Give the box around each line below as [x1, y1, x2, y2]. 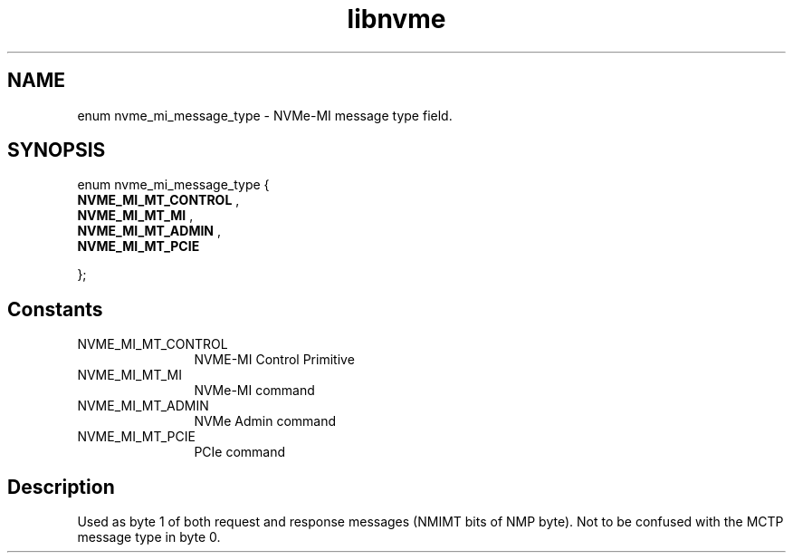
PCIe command [194, 444, 286, 460]
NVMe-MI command [194, 382, 315, 399]
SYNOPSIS [7, 139, 106, 162]
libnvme [347, 4, 446, 34]
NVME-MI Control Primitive [194, 352, 355, 368]
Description [7, 475, 115, 498]
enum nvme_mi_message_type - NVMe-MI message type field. [77, 107, 453, 123]
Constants [7, 297, 103, 321]
